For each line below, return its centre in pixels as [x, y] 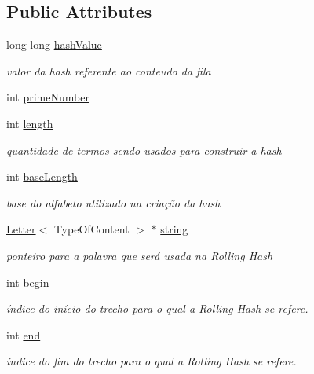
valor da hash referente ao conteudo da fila [109, 70]
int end [24, 334]
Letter [21, 229]
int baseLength [42, 176]
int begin [28, 282]
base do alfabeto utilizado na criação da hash [113, 202]
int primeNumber [48, 97]
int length [30, 123]
